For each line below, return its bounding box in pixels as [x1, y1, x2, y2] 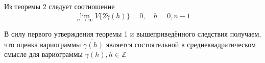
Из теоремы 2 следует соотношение [4, 1, 115, 11]
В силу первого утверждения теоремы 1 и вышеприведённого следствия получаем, [4, 28, 261, 39]
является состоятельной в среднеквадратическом [106, 39, 256, 49]
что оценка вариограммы [4, 39, 81, 49]
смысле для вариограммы [4, 49, 83, 59]
